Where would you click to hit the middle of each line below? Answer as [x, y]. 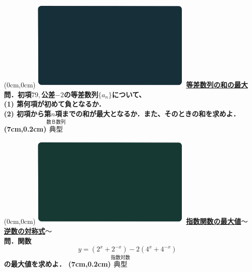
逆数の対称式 [25, 231]
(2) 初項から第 [27, 113]
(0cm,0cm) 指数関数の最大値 [123, 221]
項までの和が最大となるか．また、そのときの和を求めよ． [148, 113]
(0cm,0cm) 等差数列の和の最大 [126, 85]
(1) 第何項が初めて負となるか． [55, 104]
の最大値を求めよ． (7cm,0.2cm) [58, 264]
